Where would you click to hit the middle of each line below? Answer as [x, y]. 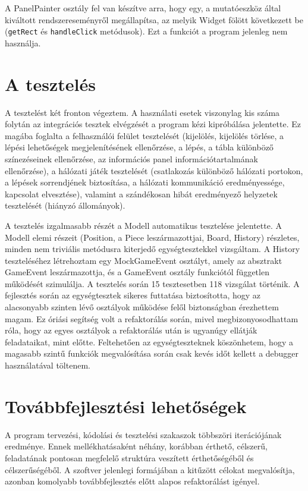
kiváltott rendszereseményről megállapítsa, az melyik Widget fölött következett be [154, 19]
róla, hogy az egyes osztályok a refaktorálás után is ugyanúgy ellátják [131, 330]
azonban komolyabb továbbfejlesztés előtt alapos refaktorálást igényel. [132, 481]
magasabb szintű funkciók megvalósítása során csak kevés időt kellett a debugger [152, 353]
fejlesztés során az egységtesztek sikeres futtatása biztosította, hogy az [133, 295]
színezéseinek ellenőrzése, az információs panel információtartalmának [131, 158]
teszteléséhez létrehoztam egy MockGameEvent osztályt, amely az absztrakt [144, 260]
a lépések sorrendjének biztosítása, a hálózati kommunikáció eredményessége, [145, 182]
